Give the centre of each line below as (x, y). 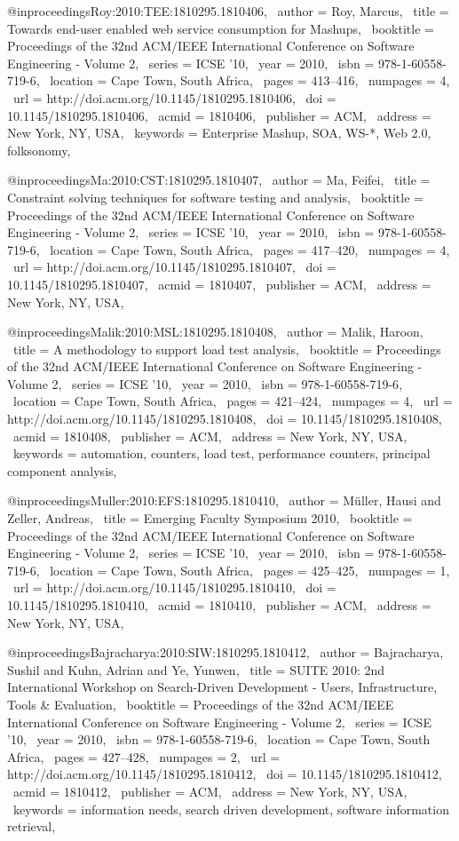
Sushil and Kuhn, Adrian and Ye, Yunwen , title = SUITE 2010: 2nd (196, 669)
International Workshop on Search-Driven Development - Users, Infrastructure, (222, 687)
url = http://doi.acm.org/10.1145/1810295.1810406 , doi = (174, 97)
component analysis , (62, 470)
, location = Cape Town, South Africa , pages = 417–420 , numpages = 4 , (243, 249)
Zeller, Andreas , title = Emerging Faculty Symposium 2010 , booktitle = (210, 518)
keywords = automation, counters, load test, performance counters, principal (222, 453)
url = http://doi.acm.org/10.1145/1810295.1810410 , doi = (174, 587)
